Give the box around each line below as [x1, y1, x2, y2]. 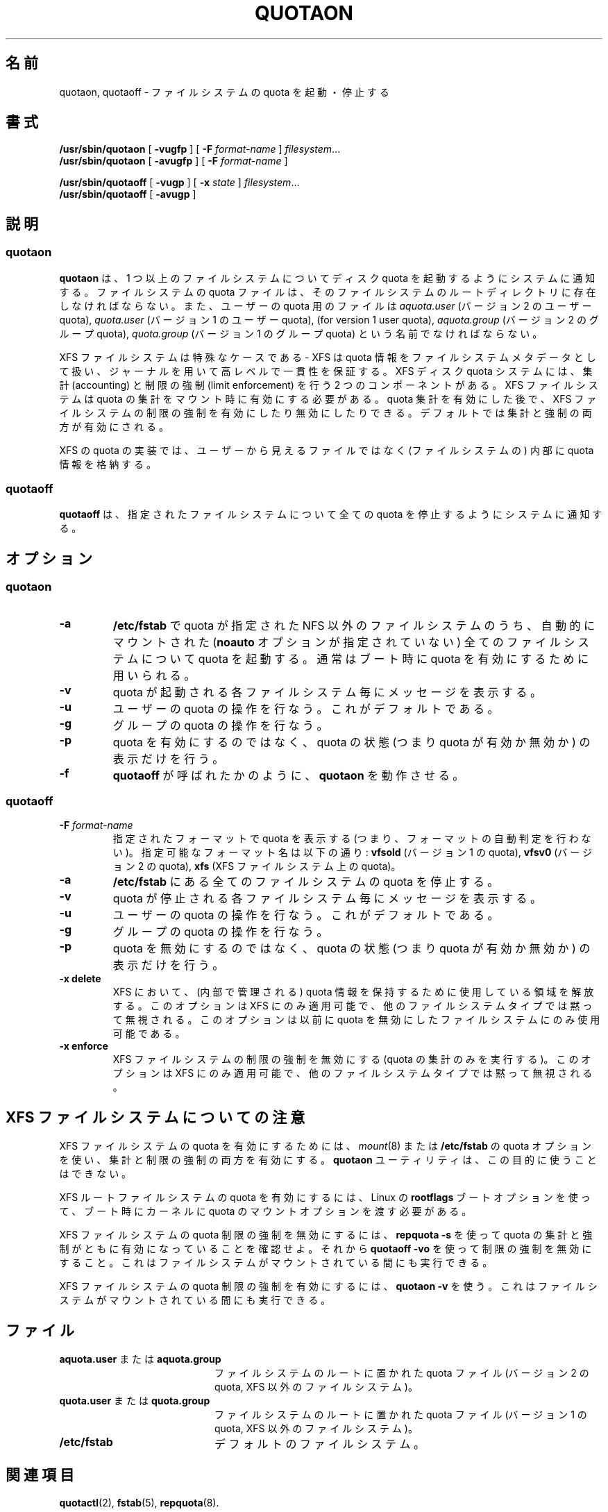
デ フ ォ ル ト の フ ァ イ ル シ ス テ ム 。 [214, 1437, 425, 1452]
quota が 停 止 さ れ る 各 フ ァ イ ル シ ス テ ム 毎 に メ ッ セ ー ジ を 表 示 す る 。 [112, 891, 541, 906]
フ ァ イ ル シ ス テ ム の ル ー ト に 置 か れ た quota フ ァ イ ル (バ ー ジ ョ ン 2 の [214, 1367, 589, 1379]
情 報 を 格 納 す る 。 [59, 457, 156, 470]
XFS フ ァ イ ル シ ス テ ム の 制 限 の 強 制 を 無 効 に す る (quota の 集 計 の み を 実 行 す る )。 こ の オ [112, 1053, 591, 1066]
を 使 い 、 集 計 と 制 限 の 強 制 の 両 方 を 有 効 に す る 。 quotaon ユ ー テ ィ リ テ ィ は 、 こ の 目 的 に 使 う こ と [59, 1154, 597, 1166]
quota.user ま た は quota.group [59, 1395, 210, 1407]
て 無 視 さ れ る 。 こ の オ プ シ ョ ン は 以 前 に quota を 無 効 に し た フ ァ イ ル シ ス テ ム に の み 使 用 [112, 1014, 600, 1026]
